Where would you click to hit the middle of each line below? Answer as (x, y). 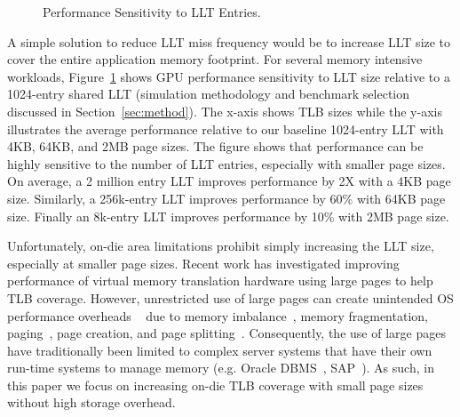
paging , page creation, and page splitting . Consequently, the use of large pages (226, 333)
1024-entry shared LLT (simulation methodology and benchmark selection (209, 94)
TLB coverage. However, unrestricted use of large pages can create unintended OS (230, 297)
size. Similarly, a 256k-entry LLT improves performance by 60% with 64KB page (226, 198)
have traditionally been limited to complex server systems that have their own (220, 350)
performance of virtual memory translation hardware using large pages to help (220, 281)
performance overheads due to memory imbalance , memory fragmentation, (218, 315)
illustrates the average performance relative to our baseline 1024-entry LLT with (226, 128)
